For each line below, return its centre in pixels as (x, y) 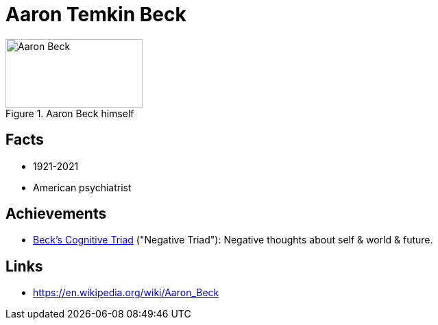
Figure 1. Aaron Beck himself (70, 113)
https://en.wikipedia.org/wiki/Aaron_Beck (126, 293)
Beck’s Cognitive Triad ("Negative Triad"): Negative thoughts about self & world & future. (233, 240)
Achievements (56, 214)
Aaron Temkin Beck (96, 14)
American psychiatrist (82, 187)
